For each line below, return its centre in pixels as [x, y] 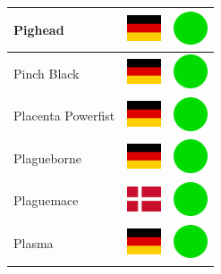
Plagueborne [48, 158]
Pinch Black [47, 73]
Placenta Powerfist [64, 116]
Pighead [39, 29]
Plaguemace [46, 200]
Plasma [34, 243]
